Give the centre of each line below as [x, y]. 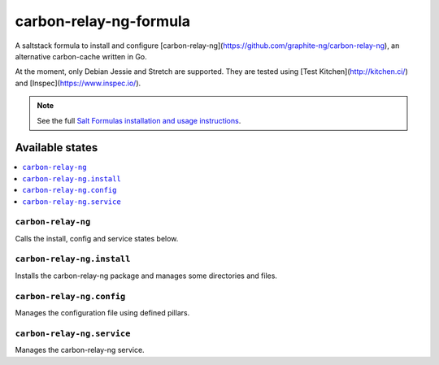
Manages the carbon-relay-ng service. [80, 350]
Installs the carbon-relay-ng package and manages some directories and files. [146, 276]
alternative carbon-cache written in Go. [81, 56]
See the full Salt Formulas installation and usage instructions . [139, 120]
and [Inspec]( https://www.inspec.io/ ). [78, 83]
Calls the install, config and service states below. [97, 238]
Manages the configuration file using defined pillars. [102, 313]
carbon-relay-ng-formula [103, 21]
